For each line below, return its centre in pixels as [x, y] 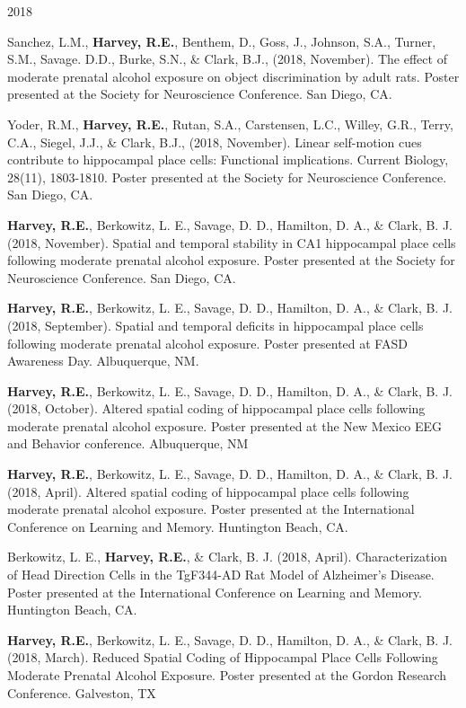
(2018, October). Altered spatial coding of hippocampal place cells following [216, 408]
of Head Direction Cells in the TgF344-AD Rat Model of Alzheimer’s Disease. [221, 575]
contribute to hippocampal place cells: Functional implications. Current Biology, [228, 159]
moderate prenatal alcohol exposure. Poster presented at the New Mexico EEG [225, 425]
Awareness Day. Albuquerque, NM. [103, 361]
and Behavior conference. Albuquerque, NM [128, 443]
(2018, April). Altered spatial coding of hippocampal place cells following [208, 491]
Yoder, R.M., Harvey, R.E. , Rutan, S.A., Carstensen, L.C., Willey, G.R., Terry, [230, 124]
